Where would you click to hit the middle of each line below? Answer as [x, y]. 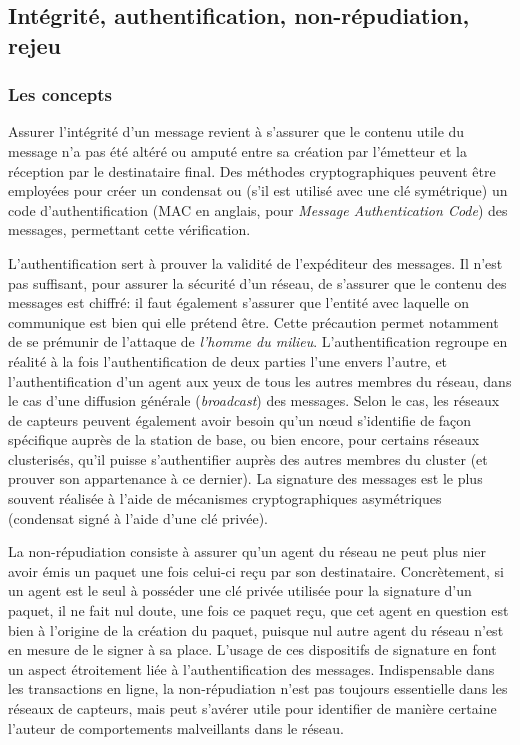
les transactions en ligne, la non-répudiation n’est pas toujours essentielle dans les [258, 688]
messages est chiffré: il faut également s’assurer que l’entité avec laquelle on [239, 302]
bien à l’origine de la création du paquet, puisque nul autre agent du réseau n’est [256, 629]
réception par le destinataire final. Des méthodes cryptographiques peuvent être [252, 170]
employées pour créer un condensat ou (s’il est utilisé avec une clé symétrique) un [258, 190]
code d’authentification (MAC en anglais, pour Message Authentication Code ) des [258, 209]
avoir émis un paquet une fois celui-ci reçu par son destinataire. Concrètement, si [256, 570]
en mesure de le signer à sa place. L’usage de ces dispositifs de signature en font [252, 649]
